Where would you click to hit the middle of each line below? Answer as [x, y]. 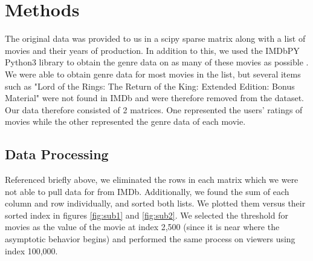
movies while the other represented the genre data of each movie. [125, 121]
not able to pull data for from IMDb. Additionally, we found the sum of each [147, 191]
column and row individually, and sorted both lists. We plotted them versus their [155, 203]
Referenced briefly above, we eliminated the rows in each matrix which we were [152, 180]
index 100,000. [31, 250]
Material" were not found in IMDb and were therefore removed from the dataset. [154, 98]
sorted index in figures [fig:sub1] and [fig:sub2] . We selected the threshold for [147, 215]
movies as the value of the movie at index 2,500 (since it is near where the [142, 227]
